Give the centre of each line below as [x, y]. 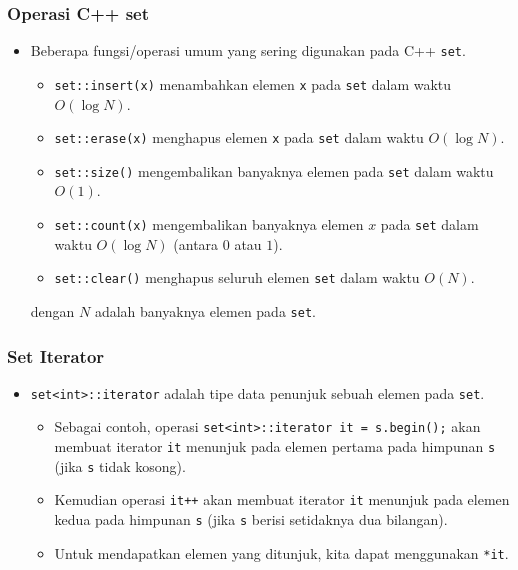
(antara [196, 243]
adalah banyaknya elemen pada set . [205, 310]
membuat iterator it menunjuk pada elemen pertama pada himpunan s [275, 446]
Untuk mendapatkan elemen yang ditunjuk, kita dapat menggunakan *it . [281, 552]
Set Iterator [56, 355]
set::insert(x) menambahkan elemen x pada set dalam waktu [253, 83]
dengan [52, 310]
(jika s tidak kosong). [120, 465]
